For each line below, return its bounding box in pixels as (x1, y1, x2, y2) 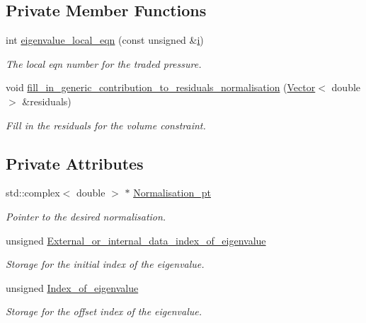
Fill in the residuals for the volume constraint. (6, 117, 206, 132)
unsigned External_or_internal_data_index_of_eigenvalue (6, 233, 266, 247)
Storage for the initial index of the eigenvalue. (6, 257, 205, 271)
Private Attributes (6, 152, 144, 174)
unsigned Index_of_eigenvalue (6, 280, 139, 295)
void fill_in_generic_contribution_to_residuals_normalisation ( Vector (6, 80, 316, 95)
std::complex (6, 185, 60, 200)
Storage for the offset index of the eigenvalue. (6, 304, 202, 319)
